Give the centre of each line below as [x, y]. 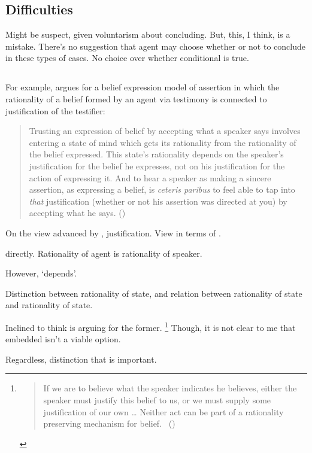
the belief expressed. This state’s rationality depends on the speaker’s [156, 154]
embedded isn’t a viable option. [63, 339]
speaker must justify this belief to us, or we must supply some [157, 399]
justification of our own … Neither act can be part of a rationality [163, 411]
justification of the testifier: [55, 110]
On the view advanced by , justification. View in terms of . [113, 232]
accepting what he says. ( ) [77, 213]
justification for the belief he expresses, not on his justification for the [157, 165]
